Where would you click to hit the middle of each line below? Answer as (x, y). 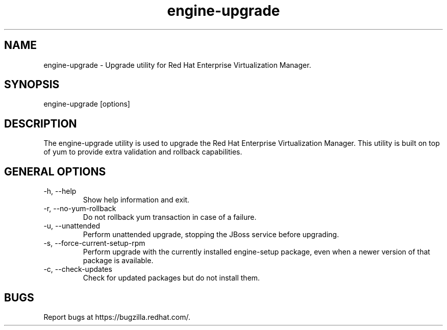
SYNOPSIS (32, 85)
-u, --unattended (72, 226)
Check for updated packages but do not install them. (171, 278)
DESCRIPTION (41, 123)
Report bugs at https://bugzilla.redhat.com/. (117, 317)
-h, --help (60, 191)
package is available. (118, 261)
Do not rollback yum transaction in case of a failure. (170, 217)
